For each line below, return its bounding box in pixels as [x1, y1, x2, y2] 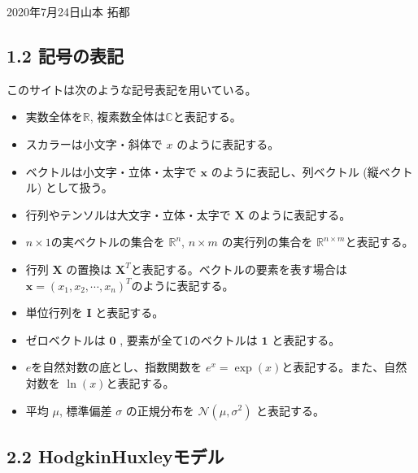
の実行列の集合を [221, 233, 313, 250]
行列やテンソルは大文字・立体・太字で [25, 206, 231, 223]
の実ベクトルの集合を [50, 233, 165, 250]
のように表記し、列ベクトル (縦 [211, 163, 379, 180]
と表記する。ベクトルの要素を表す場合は [130, 260, 347, 277]
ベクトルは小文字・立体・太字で [25, 163, 197, 180]
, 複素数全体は [89, 108, 166, 125]
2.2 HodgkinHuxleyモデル [7, 443, 224, 468]
